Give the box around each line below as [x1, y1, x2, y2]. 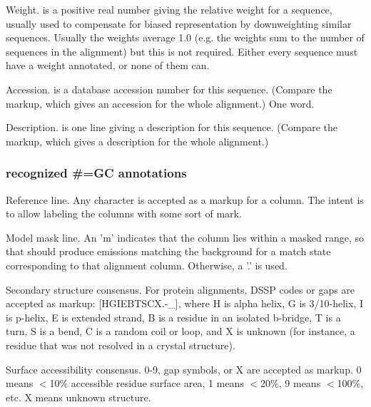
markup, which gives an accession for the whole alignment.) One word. [6, 96, 315, 110]
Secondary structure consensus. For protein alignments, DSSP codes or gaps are [6, 282, 355, 297]
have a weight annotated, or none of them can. [6, 58, 210, 73]
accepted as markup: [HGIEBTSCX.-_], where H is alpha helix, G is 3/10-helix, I [6, 296, 363, 311]
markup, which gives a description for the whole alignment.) [6, 133, 269, 148]
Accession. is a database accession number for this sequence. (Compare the [6, 81, 332, 96]
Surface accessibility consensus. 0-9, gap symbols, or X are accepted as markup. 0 [6, 361, 362, 376]
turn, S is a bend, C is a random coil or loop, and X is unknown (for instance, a [6, 324, 355, 339]
